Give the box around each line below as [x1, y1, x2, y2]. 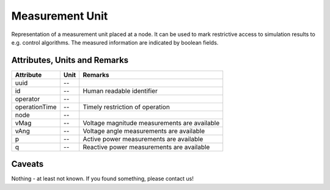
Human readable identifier [82, 86, 158, 95]
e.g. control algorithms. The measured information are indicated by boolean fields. [11, 38, 219, 46]
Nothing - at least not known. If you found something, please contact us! [11, 175, 194, 183]
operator [15, 95, 40, 103]
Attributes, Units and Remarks [11, 55, 129, 65]
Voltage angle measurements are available [82, 126, 205, 135]
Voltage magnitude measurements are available [82, 119, 220, 127]
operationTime [15, 103, 57, 111]
